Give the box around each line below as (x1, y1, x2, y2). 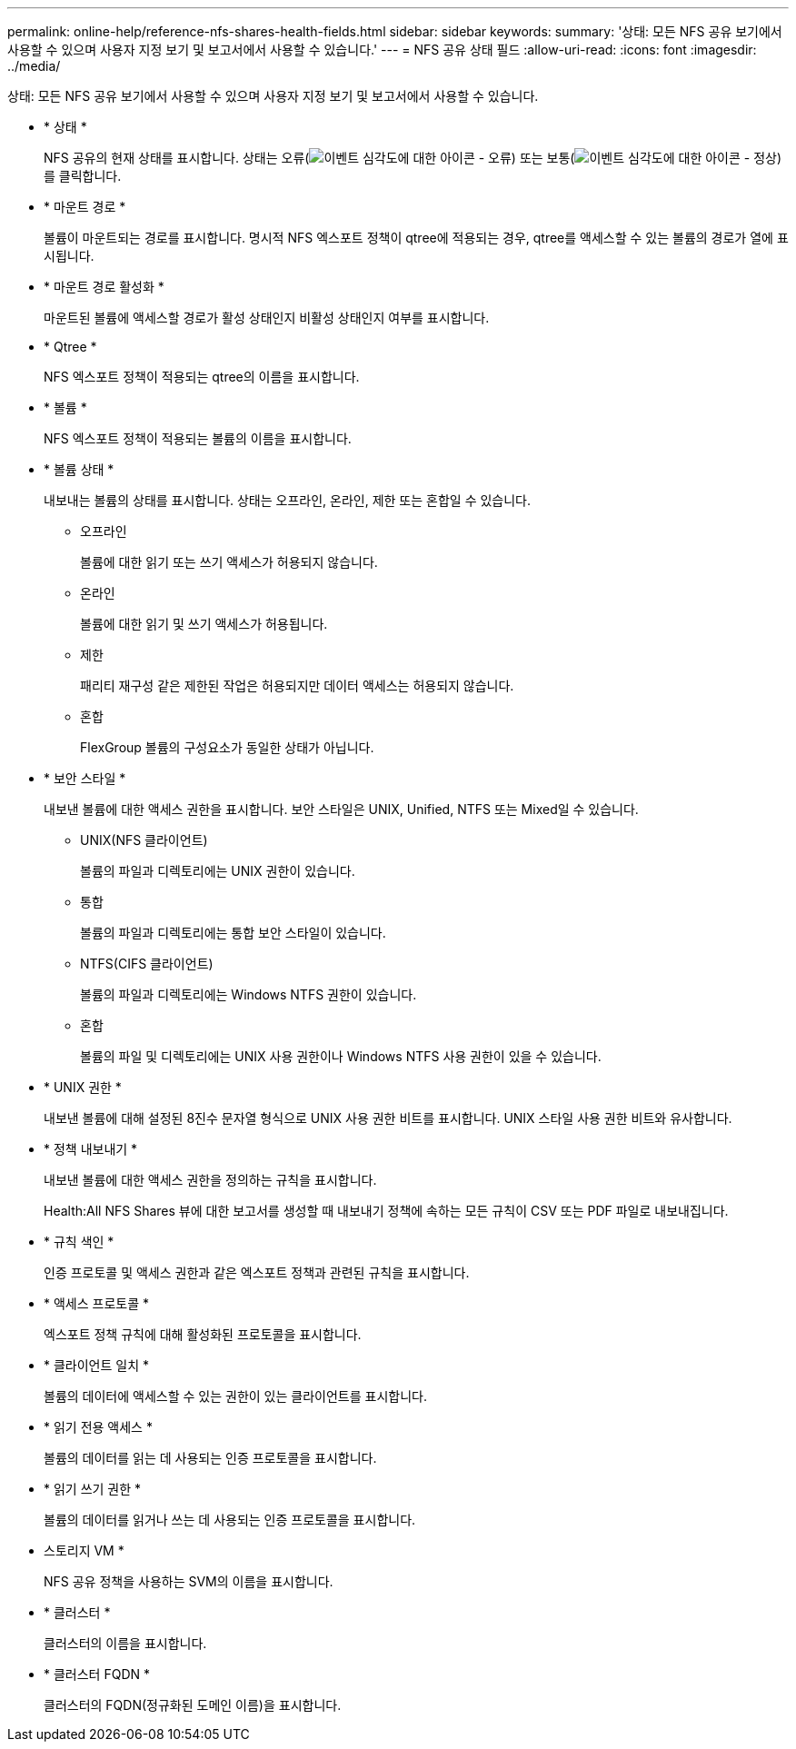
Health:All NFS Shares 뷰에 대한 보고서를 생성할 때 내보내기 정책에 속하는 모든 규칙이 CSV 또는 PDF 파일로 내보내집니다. (44, 1203, 729, 1218)
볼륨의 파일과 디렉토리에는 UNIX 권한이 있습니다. (80, 863, 355, 879)
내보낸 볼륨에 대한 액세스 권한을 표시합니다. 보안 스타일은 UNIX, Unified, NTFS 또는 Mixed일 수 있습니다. (44, 801, 639, 817)
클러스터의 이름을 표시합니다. (44, 1635, 207, 1651)
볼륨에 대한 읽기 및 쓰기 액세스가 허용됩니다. (80, 616, 328, 631)
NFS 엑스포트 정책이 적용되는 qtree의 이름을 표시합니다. (44, 369, 360, 384)
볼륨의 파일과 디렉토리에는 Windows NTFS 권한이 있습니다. (80, 987, 417, 1002)
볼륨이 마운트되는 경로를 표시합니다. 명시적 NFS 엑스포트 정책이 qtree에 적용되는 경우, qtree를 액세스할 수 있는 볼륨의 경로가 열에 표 (44, 230, 789, 245)
